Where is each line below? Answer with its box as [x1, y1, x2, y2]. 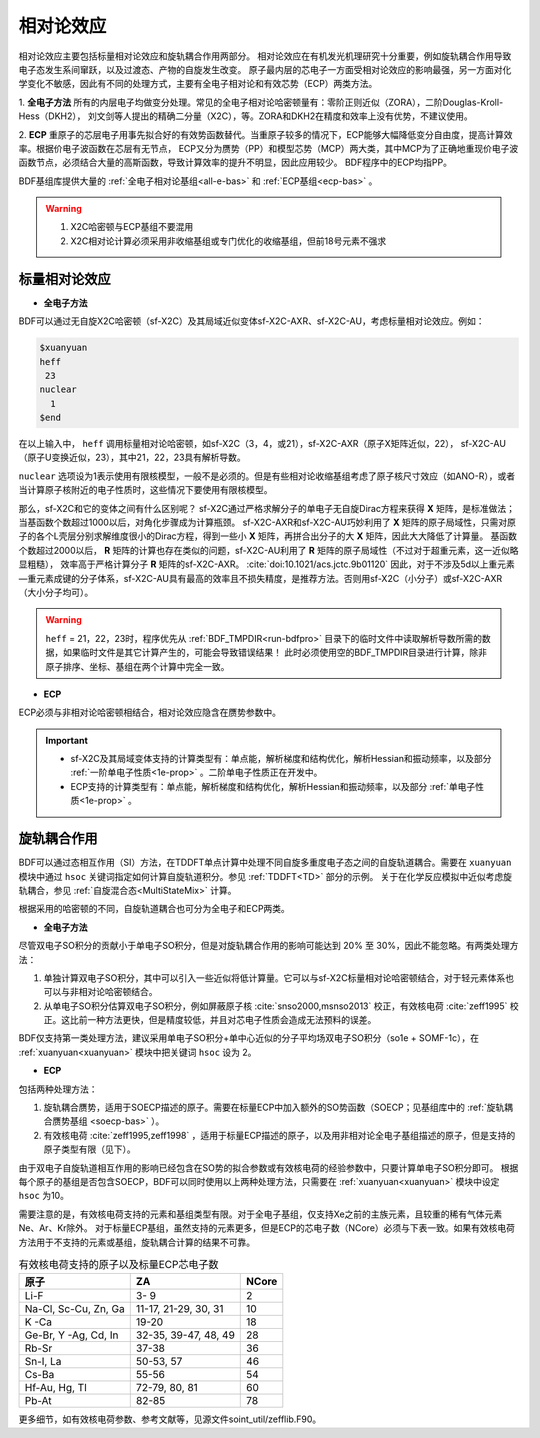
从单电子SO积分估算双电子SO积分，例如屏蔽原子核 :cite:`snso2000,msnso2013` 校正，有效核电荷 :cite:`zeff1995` [43, 1000, 508, 1012]
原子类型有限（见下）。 [43, 1143, 136, 1155]
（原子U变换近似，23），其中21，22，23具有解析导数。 [18, 451, 247, 464]
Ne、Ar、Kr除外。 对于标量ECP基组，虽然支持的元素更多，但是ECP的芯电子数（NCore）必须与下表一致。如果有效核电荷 [18, 1222, 515, 1234]
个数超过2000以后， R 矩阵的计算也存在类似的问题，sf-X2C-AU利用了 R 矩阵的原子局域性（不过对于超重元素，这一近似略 [18, 544, 519, 556]
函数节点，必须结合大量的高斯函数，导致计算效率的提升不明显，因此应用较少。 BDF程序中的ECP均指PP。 [18, 156, 452, 169]
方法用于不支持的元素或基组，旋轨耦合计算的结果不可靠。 [18, 1236, 255, 1248]
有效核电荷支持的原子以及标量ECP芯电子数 [18, 1258, 219, 1272]
